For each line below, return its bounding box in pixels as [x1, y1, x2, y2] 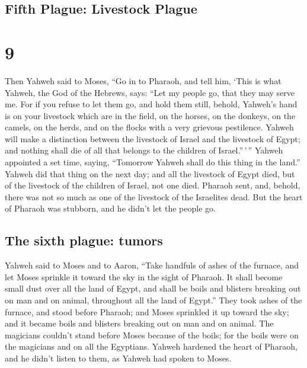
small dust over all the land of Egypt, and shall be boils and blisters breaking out [5, 282, 301, 295]
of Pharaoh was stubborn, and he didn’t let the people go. [5, 202, 216, 215]
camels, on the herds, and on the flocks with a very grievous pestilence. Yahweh [5, 121, 294, 133]
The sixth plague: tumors [5, 231, 163, 249]
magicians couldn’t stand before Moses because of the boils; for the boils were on [5, 328, 299, 341]
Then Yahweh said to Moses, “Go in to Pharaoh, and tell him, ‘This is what [5, 74, 282, 87]
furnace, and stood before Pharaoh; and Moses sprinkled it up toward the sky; [5, 305, 289, 318]
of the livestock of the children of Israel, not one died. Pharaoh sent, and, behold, [5, 179, 300, 191]
